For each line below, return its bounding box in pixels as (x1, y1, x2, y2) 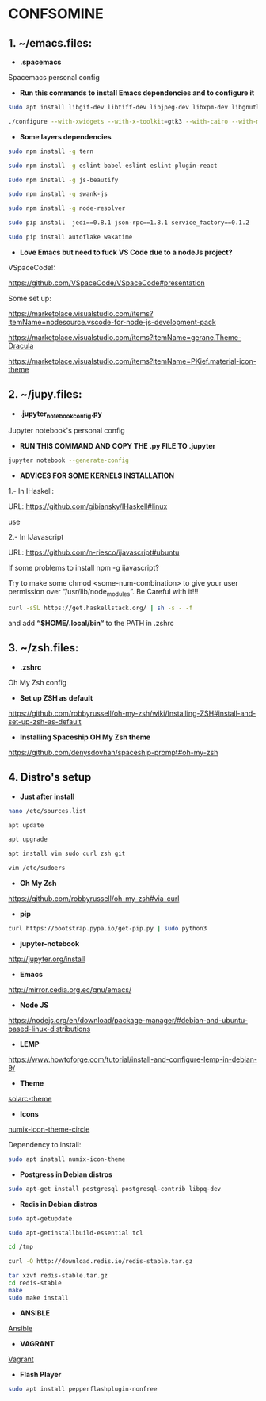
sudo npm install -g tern (8, 147, 93, 155)
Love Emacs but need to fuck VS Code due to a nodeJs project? (19, 247, 233, 257)
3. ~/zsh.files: (8, 641, 79, 655)
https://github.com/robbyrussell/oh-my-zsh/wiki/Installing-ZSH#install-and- (8, 708, 256, 718)
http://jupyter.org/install (8, 954, 85, 964)
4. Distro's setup (8, 770, 92, 784)
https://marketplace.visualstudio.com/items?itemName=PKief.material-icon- (8, 356, 257, 365)
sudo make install (8, 1293, 69, 1302)
